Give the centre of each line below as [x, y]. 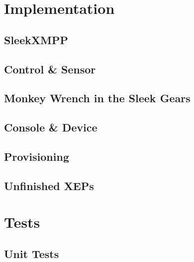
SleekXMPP [36, 39]
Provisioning [37, 156]
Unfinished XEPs [49, 185]
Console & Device [51, 127]
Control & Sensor [50, 69]
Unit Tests [32, 253]
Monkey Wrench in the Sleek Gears [97, 98]
